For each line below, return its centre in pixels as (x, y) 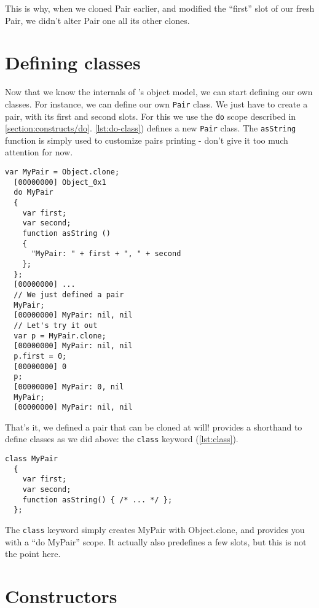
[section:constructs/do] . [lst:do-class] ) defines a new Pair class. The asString (151, 128)
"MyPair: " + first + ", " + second (106, 254)
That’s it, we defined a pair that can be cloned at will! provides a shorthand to (154, 427)
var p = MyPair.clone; (60, 336)
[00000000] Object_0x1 (60, 182)
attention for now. (39, 152)
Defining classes (73, 62)
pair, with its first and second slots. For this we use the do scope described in (151, 116)
